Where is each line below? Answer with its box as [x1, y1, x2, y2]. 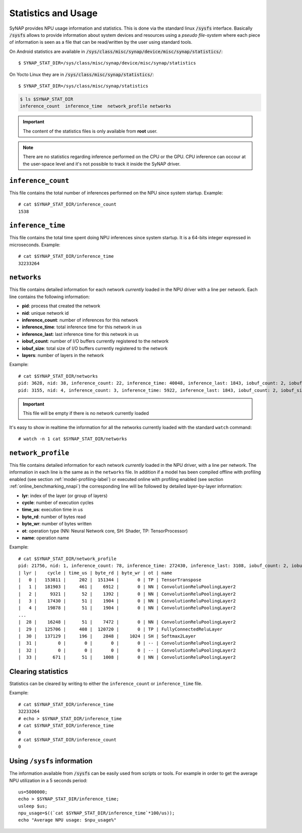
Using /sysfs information [9, 757, 93, 766]
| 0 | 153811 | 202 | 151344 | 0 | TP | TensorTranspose [18, 577, 201, 583]
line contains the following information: [9, 294, 90, 300]
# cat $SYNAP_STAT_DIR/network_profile [18, 556, 117, 562]
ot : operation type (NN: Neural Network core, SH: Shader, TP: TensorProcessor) [22, 528, 188, 534]
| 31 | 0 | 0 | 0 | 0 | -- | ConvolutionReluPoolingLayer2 [18, 640, 236, 646]
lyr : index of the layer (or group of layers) [22, 493, 108, 499]
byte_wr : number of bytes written [22, 521, 92, 527]
